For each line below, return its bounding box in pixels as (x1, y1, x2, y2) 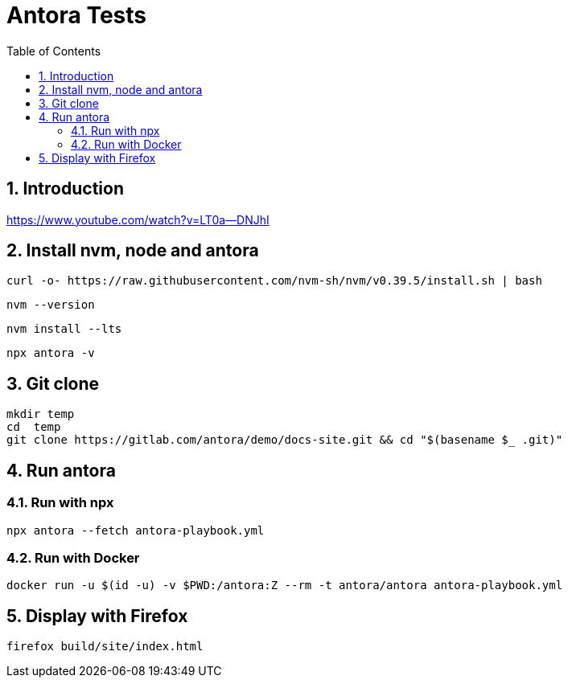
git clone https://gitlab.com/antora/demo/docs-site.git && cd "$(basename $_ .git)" (6, 433, 563, 447)
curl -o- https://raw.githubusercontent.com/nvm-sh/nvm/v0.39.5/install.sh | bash (6, 274, 542, 288)
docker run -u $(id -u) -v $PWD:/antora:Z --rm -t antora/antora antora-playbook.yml (6, 579, 563, 592)
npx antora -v (6, 346, 95, 360)
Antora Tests (6, 2, 146, 29)
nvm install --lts (6, 322, 122, 336)
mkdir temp (6, 408, 75, 421)
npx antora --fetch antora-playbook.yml (6, 523, 265, 537)
